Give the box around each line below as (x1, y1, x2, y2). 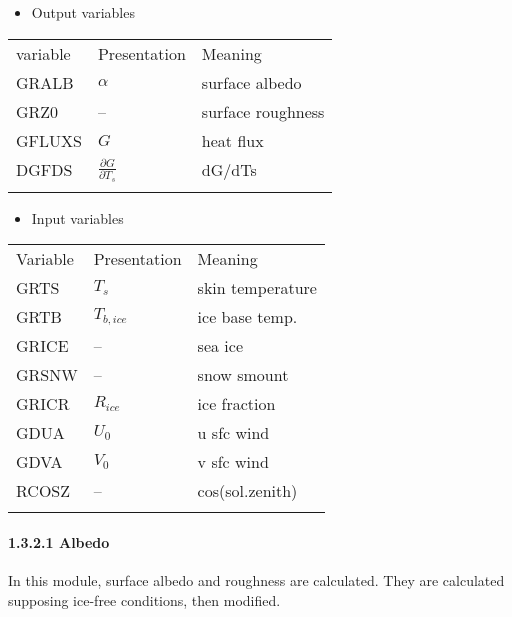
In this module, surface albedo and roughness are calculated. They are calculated (8, 569, 505, 590)
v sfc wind (197, 450, 269, 474)
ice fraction (197, 392, 276, 416)
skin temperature (197, 276, 317, 300)
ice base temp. (197, 305, 298, 329)
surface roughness (201, 99, 325, 123)
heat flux (201, 128, 264, 152)
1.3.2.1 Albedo (8, 531, 110, 552)
